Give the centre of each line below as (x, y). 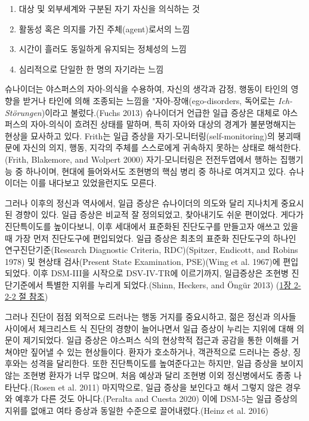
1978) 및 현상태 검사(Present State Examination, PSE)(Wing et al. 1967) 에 (143, 261)
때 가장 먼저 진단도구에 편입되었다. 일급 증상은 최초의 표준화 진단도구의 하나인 (151, 238)
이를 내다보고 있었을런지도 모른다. (94, 183)
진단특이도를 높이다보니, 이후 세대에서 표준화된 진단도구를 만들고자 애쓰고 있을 (152, 226)
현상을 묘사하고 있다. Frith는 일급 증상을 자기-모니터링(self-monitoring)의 (140, 135)
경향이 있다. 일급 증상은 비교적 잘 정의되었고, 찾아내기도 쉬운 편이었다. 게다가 (159, 214)
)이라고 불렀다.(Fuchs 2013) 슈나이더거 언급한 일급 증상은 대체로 (160, 112)
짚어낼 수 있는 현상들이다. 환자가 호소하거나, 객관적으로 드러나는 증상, (160, 351)
